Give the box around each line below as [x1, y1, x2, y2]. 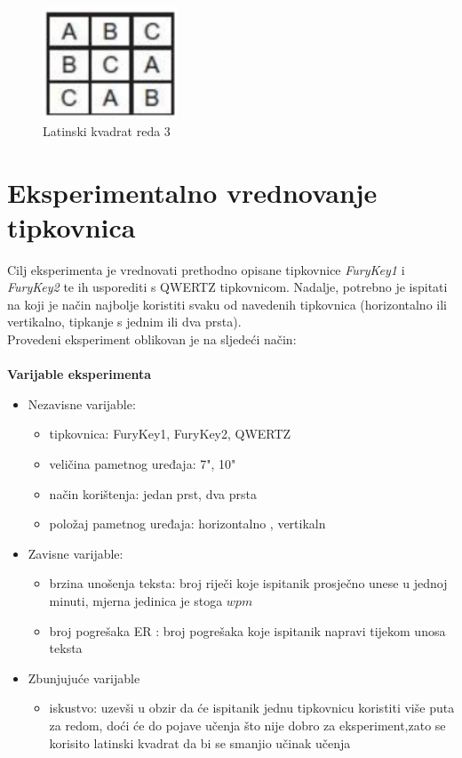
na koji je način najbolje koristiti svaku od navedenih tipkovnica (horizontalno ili [7, 294, 447, 313]
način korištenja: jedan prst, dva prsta [49, 484, 257, 503]
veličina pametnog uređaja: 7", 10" [49, 455, 236, 473]
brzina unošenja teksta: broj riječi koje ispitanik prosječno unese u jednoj [49, 574, 448, 593]
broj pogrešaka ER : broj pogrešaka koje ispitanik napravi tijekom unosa [49, 621, 446, 640]
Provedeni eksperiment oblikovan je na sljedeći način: [7, 330, 297, 349]
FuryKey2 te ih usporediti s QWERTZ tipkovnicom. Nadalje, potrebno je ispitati [7, 278, 448, 296]
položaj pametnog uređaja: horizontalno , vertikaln [49, 514, 326, 533]
